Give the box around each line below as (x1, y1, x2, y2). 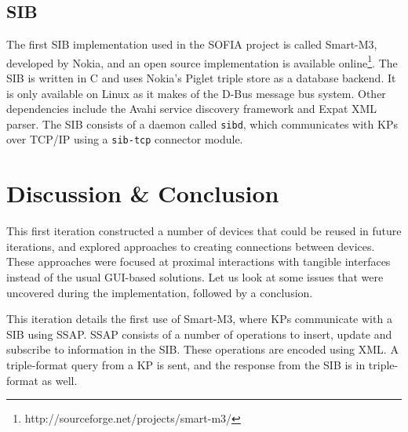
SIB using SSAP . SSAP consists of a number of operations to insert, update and (6, 325, 392, 342)
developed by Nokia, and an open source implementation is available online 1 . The (6, 52, 398, 71)
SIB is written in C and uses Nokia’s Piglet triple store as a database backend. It (6, 70, 396, 86)
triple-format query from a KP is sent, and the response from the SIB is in (6, 357, 366, 373)
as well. (42, 372, 78, 388)
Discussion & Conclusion (6, 177, 279, 209)
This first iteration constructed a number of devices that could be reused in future (6, 223, 402, 239)
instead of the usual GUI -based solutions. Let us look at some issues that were (6, 269, 384, 285)
